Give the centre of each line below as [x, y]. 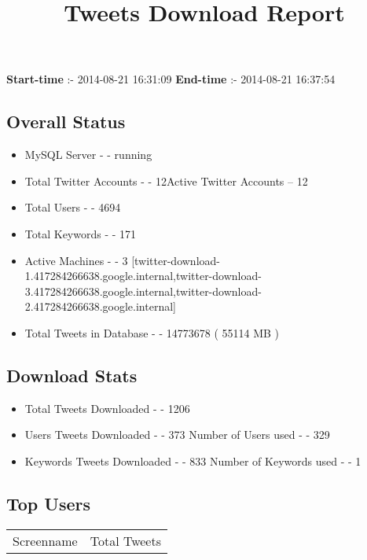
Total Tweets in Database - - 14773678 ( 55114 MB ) [152, 332]
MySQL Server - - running [88, 155]
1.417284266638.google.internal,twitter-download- [143, 276]
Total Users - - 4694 [73, 207]
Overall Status [66, 122]
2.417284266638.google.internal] [100, 306]
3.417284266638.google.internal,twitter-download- [143, 291]
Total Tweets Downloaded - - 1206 [107, 408]
